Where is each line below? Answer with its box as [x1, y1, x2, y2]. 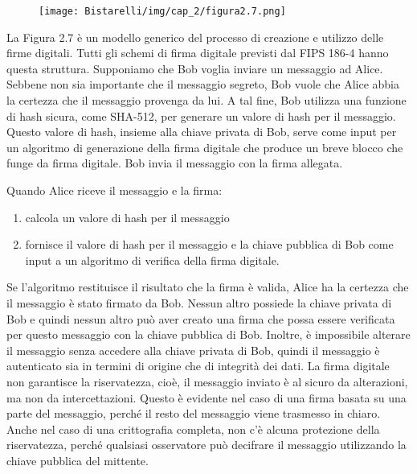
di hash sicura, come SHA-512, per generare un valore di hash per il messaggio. [6, 107, 396, 124]
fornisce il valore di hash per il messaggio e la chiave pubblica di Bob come [25, 236, 394, 253]
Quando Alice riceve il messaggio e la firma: [6, 182, 223, 198]
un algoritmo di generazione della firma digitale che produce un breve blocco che [6, 138, 403, 155]
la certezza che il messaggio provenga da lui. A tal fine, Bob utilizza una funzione [6, 92, 407, 109]
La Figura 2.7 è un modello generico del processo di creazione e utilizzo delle [6, 28, 384, 45]
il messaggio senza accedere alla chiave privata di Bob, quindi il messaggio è [6, 341, 380, 358]
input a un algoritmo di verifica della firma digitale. [25, 251, 280, 268]
